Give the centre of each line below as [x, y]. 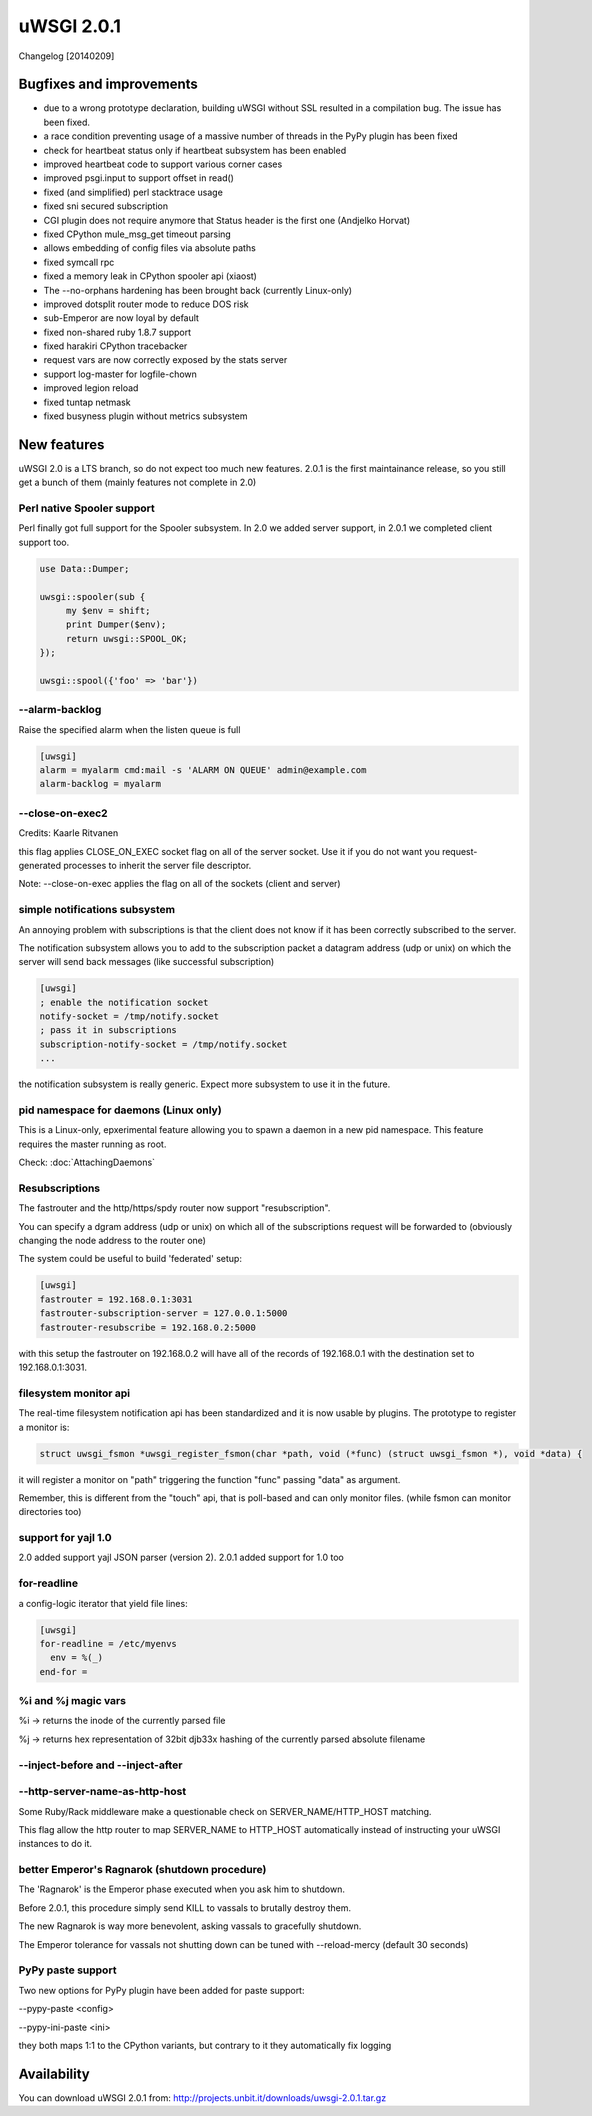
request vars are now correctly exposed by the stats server [165, 360]
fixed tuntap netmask [87, 402]
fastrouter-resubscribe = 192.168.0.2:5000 [148, 1327]
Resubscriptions [59, 1188]
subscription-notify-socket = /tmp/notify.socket [163, 1044]
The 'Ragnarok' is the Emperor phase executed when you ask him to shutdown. [181, 1889]
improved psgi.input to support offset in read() [139, 178]
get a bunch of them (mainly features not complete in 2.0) [137, 482]
